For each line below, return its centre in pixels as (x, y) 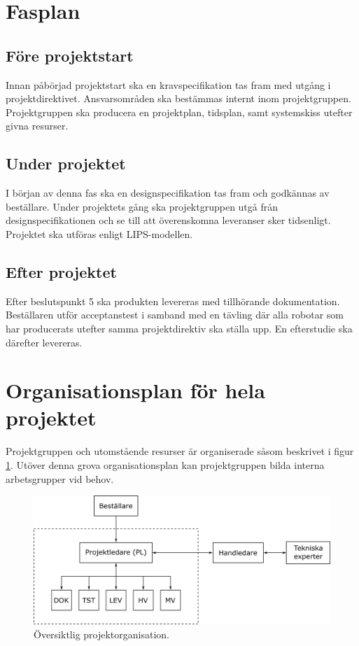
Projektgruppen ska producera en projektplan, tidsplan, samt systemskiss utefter (179, 112)
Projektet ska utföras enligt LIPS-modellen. (99, 233)
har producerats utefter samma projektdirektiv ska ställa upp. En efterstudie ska (179, 328)
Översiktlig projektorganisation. (101, 634)
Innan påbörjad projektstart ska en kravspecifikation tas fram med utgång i (168, 84)
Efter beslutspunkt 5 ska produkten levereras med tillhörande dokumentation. (173, 301)
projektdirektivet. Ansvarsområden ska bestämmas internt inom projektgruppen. (178, 98)
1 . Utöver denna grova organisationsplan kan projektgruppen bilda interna (165, 465)
